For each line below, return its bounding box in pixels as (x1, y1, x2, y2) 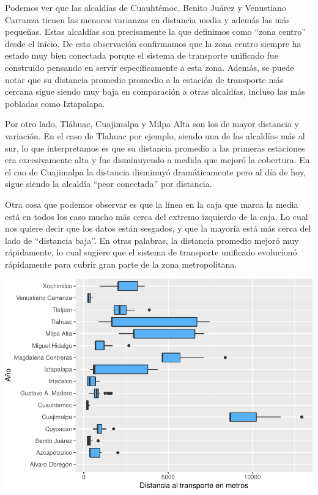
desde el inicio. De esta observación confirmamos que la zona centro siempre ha (5, 37, 301, 50)
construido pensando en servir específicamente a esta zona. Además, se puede (5, 61, 294, 73)
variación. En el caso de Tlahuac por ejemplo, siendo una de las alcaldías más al (5, 129, 305, 142)
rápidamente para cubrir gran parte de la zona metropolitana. (5, 257, 237, 270)
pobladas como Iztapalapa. (5, 97, 105, 109)
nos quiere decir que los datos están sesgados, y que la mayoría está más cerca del (5, 222, 311, 235)
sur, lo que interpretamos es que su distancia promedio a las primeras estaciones (5, 141, 305, 154)
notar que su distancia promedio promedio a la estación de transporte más (5, 73, 284, 86)
